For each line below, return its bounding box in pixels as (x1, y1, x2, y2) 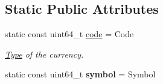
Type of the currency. (5, 47, 84, 60)
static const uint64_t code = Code (5, 28, 134, 40)
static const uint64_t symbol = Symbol (5, 68, 156, 80)
